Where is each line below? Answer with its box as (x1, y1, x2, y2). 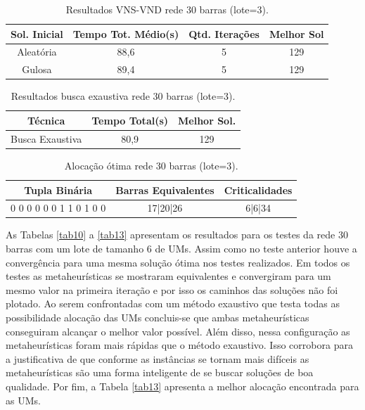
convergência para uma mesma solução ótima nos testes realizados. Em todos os (6, 255, 350, 269)
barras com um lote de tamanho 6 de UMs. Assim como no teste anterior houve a (6, 241, 357, 256)
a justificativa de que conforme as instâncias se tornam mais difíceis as (6, 351, 309, 366)
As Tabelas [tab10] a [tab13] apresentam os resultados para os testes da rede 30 (6, 227, 348, 242)
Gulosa (22, 62, 52, 77)
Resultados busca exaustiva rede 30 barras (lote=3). (11, 89, 236, 103)
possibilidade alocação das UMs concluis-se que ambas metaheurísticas (6, 310, 309, 324)
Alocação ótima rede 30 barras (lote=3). (64, 158, 238, 172)
